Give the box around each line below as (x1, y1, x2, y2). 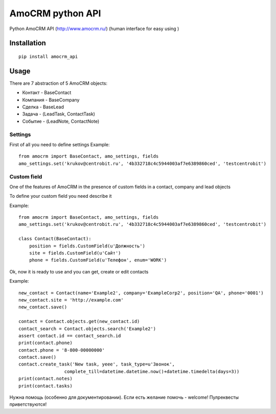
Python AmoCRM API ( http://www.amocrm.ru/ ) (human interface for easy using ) (9, 26, 179, 32)
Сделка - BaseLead (22, 104, 64, 110)
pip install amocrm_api (18, 54, 78, 59)
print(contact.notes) (18, 376, 73, 382)
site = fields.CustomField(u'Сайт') (29, 250, 121, 256)
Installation (9, 39, 46, 48)
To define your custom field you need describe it (9, 193, 112, 199)
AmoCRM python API (9, 8, 101, 19)
